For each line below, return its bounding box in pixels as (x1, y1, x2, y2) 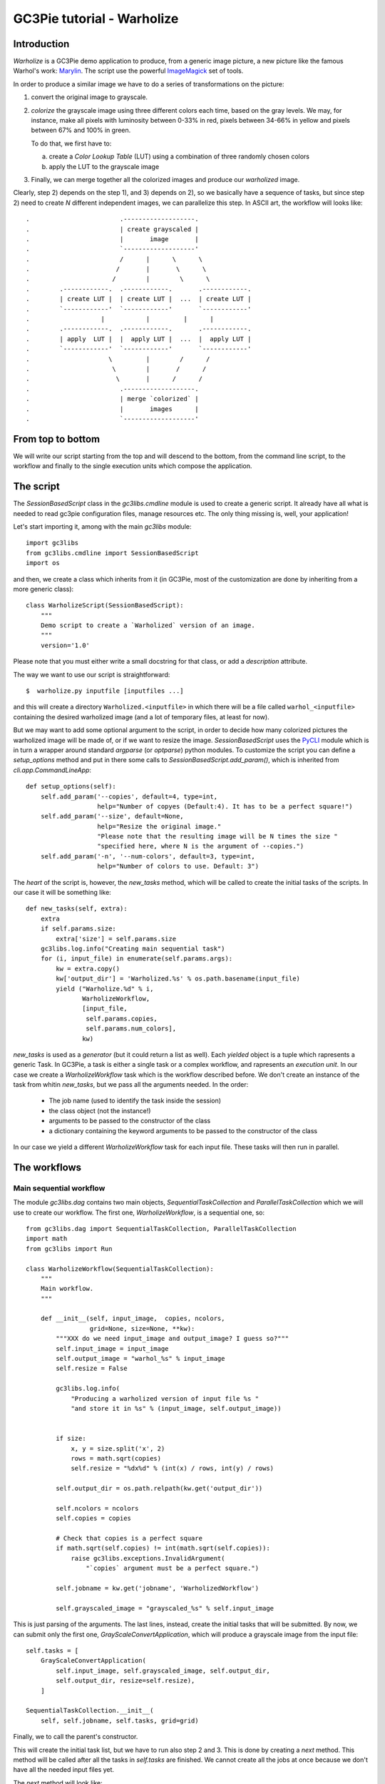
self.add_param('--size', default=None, (40, 812, 185, 821)
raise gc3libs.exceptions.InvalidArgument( (71, 1554, 225, 1562)
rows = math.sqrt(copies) (71, 1454, 162, 1462)
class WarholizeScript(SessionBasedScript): (26, 602, 185, 609)
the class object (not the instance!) (48, 1106, 151, 1115)
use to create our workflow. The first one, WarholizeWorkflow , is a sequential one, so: (13, 1208, 265, 1217)
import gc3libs (26, 539, 79, 547)
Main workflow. (40, 1284, 94, 1293)
